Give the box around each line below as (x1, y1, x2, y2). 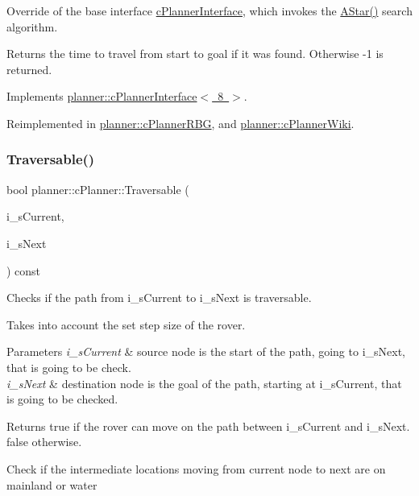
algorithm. (6, 18, 58, 35)
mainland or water (6, 476, 97, 493)
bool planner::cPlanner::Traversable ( (6, 180, 189, 197)
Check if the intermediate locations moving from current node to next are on (6, 460, 386, 477)
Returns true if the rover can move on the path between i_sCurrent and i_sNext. (6, 417, 410, 434)
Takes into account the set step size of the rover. (6, 316, 246, 333)
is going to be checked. (6, 391, 118, 407)
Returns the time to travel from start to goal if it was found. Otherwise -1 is (6, 45, 384, 62)
